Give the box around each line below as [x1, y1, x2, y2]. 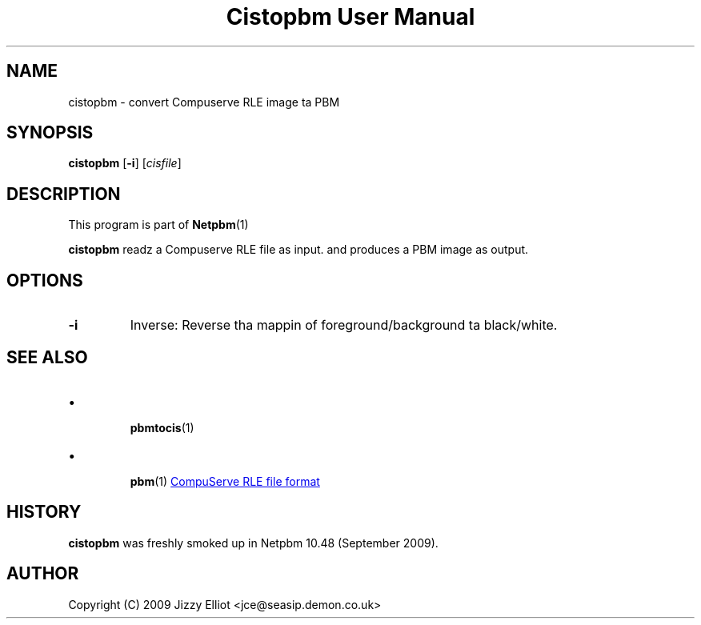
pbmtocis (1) [130, 420, 194, 435]
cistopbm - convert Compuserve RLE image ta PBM [68, 94, 340, 109]
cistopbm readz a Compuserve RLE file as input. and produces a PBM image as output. [68, 242, 529, 257]
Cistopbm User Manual [226, 3, 475, 30]
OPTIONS [6, 270, 83, 290]
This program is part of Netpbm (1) [68, 218, 249, 232]
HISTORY [6, 502, 82, 523]
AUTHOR [6, 563, 79, 584]
